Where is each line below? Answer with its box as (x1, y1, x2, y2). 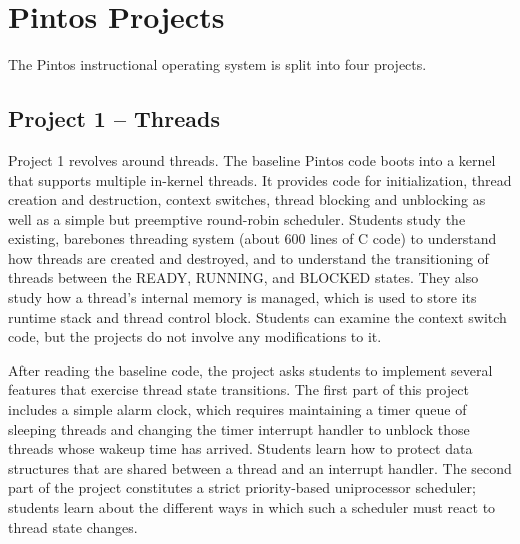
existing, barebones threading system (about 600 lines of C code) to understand (8, 228, 497, 249)
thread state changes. (8, 516, 138, 537)
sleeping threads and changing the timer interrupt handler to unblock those (8, 418, 470, 439)
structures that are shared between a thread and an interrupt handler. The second (8, 457, 512, 478)
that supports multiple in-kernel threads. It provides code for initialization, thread (8, 169, 512, 190)
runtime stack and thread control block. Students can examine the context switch (8, 306, 507, 327)
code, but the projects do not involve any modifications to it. (8, 326, 382, 347)
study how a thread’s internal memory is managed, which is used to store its (8, 287, 477, 308)
